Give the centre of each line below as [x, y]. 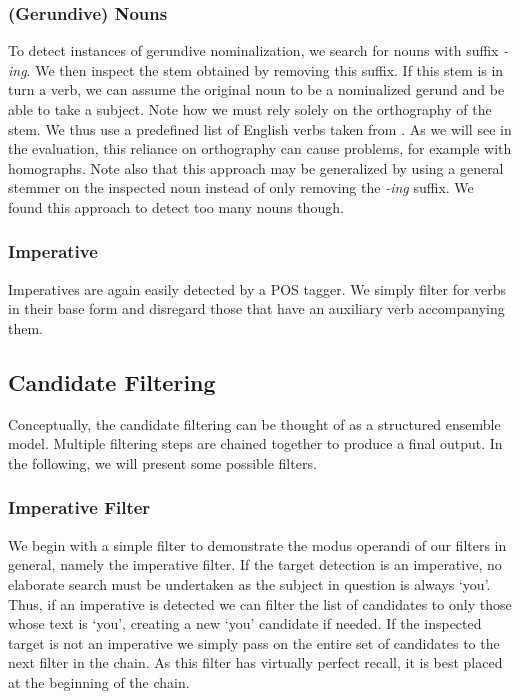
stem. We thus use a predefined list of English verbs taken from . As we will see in [260, 128]
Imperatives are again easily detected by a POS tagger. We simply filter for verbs [257, 288]
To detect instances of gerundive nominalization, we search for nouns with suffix [253, 50]
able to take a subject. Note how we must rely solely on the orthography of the [250, 109]
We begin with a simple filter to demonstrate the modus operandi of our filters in [257, 544]
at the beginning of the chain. [99, 681]
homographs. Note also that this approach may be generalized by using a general [256, 167]
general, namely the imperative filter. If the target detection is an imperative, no [255, 564]
